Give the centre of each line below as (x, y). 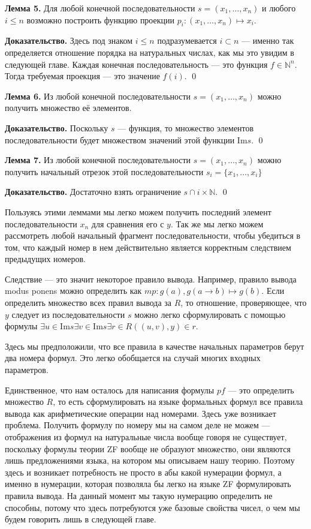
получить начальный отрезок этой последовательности (104, 171)
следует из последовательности (68, 314)
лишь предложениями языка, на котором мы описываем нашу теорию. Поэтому (150, 460)
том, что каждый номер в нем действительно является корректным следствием (148, 247)
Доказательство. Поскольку (57, 127)
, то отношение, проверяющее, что (244, 303)
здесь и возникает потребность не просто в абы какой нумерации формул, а (143, 472)
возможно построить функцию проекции (101, 19)
